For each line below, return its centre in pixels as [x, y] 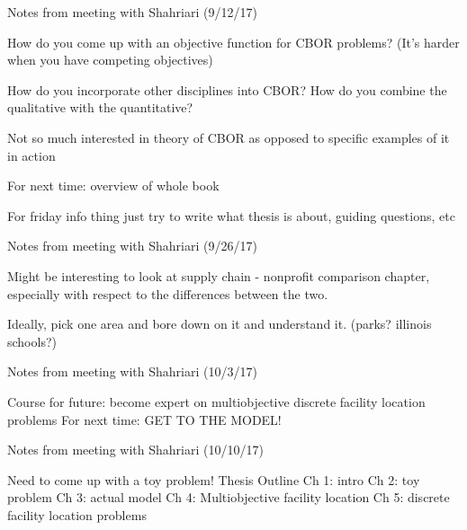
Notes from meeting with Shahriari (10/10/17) [135, 450]
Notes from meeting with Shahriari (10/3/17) [132, 371]
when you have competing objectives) [110, 60]
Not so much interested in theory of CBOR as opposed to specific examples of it [229, 137]
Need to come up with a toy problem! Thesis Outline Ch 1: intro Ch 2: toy [214, 479]
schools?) [32, 341]
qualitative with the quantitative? [100, 107]
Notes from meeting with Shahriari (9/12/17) [132, 12]
